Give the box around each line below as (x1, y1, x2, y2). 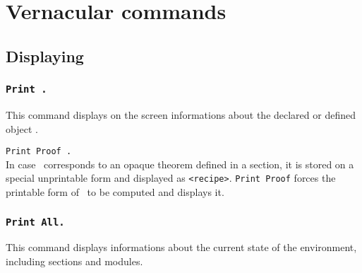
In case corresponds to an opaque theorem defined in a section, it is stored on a (6, 156, 354, 171)
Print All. (6, 216, 65, 228)
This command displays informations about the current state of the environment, (6, 240, 357, 255)
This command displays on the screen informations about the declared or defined (6, 107, 356, 122)
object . (6, 121, 38, 136)
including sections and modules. (6, 254, 143, 268)
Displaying (6, 45, 84, 66)
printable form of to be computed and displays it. (6, 185, 224, 199)
